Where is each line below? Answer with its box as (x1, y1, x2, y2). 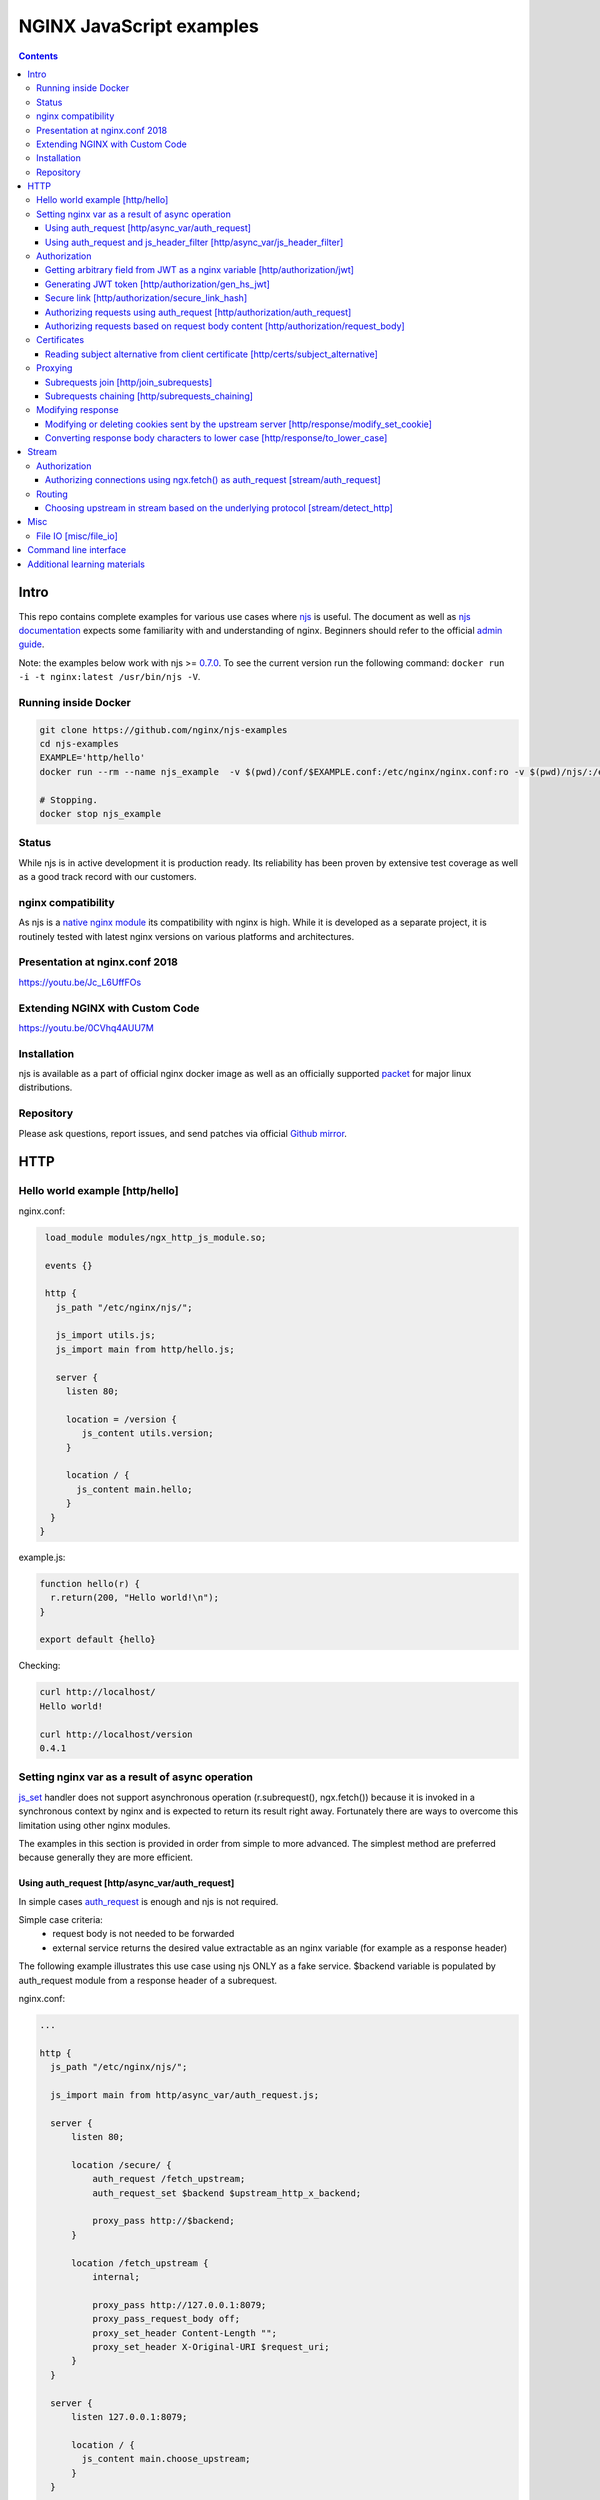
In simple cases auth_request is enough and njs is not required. (18, 1895, 279, 1907)
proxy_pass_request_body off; (91, 2313, 240, 2325)
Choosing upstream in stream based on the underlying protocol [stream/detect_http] (45, 502, 394, 514)
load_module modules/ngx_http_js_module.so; (45, 1231, 267, 1243)
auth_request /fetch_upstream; (91, 2173, 246, 2185)
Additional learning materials (27, 558, 145, 570)
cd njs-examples (39, 738, 120, 750)
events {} (45, 1260, 93, 1271)
